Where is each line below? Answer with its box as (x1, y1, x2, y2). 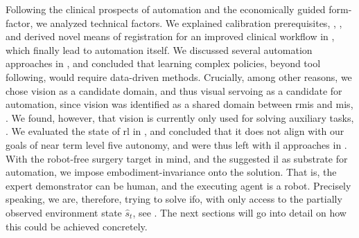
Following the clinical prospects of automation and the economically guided (6, 2, 326, 16)
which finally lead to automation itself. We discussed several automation (6, 42, 313, 57)
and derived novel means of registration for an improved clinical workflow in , (6, 29, 335, 44)
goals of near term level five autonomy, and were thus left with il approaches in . (6, 137, 347, 152)
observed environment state (6, 205, 122, 219)
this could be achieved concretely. (6, 219, 148, 233)
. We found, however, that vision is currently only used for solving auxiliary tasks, (6, 110, 354, 125)
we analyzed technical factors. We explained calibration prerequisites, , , (35, 15, 342, 30)
